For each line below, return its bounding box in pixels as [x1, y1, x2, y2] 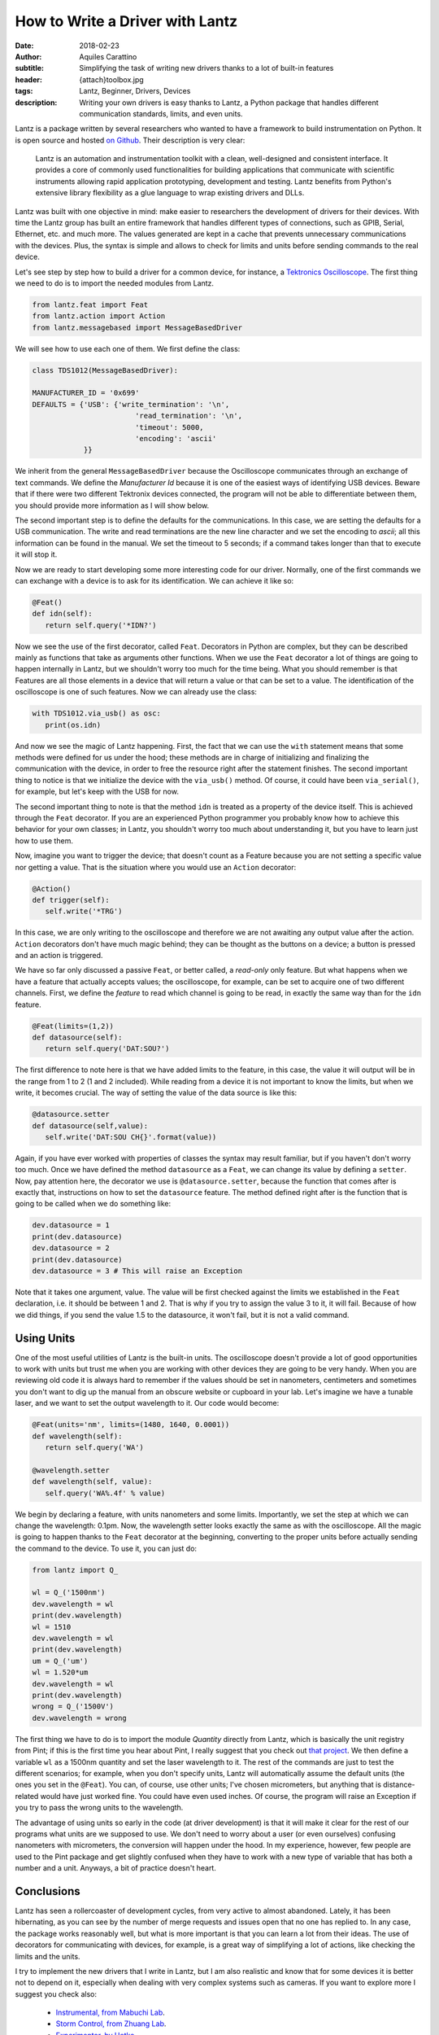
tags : [15, 86, 33, 96]
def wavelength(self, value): [32, 1477, 153, 1486]
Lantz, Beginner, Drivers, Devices [79, 86, 191, 96]
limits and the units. [15, 1951, 80, 1961]
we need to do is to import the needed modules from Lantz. [15, 278, 215, 288]
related [15, 1791, 39, 1801]
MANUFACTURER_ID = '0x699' [32, 388, 140, 398]
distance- [383, 1779, 415, 1790]
